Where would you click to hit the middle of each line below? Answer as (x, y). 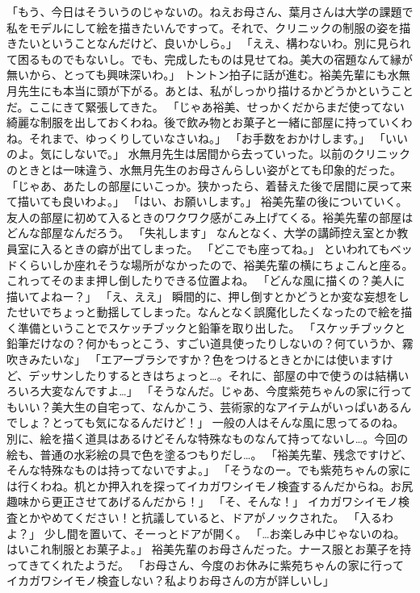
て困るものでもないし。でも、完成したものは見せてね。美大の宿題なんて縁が (210, 58)
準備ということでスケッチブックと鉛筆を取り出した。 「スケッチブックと (212, 327)
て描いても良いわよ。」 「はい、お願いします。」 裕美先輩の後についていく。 (207, 201)
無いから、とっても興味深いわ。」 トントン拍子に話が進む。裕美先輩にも (197, 75)
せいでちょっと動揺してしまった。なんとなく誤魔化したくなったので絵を (209, 312)
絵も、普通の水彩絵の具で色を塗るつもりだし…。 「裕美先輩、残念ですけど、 (210, 454)
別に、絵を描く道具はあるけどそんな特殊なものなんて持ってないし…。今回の (208, 438)
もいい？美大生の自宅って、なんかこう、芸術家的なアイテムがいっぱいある (203, 406)
